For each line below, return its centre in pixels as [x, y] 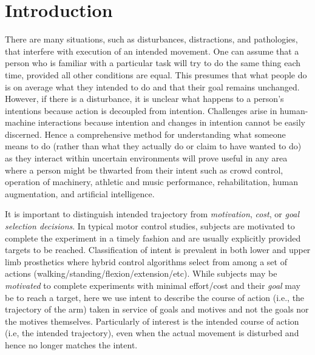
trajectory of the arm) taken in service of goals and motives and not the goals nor [157, 309]
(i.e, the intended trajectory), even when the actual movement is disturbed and [152, 333]
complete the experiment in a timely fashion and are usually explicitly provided [153, 238]
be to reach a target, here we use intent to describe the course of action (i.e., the [155, 297]
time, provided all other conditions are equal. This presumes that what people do [156, 74]
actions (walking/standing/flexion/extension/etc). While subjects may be [141, 273]
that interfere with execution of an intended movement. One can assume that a [152, 51]
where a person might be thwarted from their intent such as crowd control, [144, 170]
